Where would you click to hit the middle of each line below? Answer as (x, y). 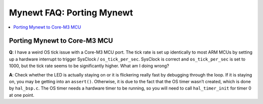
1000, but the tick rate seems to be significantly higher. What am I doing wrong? (89, 66)
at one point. (22, 95)
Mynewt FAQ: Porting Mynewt (71, 13)
